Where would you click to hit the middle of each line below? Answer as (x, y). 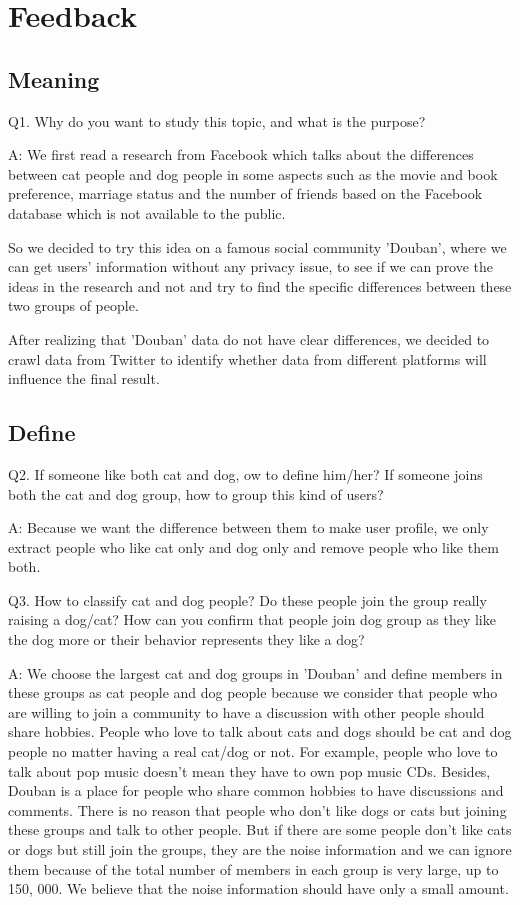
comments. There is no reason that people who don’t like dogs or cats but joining (257, 809)
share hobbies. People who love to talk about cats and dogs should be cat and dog (260, 731)
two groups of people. (73, 305)
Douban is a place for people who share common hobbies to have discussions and (256, 790)
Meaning (54, 78)
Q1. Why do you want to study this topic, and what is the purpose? (217, 120)
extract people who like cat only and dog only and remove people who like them (253, 546)
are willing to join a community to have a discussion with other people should (246, 711)
